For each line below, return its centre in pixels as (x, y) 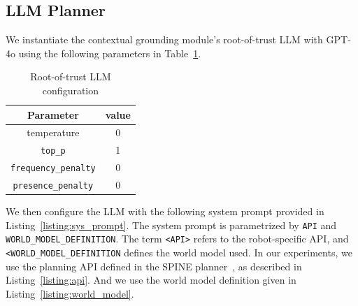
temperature (53, 132)
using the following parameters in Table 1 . (110, 53)
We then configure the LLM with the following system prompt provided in (165, 211)
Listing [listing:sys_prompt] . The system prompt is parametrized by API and (171, 225)
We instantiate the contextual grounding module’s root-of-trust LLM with (164, 39)
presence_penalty (53, 186)
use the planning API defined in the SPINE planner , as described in (154, 266)
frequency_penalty (53, 169)
